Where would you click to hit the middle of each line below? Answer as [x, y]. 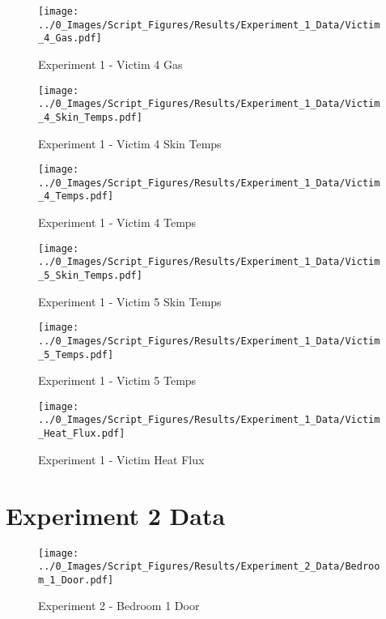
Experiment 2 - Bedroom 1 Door [119, 606]
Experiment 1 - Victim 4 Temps [117, 222]
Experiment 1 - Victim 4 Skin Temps [130, 143]
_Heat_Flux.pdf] [82, 434]
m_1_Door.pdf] [76, 580]
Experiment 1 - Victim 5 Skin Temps [130, 301]
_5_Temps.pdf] [76, 354]
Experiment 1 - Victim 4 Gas [110, 64]
